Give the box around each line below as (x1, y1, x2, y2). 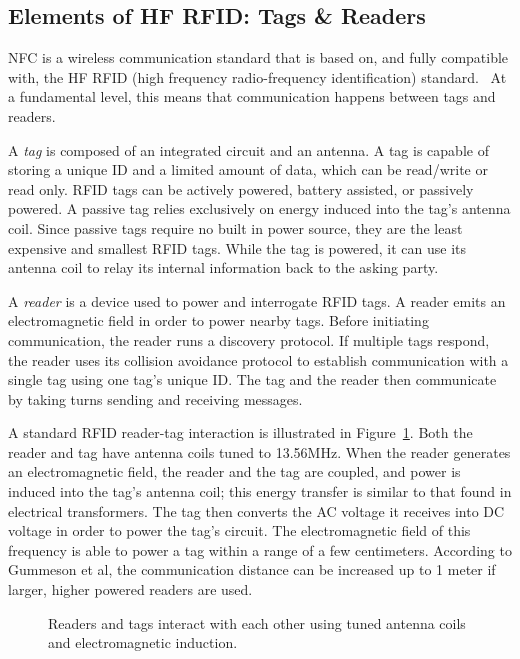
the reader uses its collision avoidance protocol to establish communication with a (8, 349, 509, 370)
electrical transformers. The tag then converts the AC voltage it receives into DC (8, 500, 505, 521)
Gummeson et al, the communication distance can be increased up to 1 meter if (8, 559, 496, 580)
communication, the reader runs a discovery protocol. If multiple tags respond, (8, 329, 490, 350)
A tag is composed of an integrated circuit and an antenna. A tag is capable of (8, 139, 489, 160)
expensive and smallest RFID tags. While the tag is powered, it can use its (8, 237, 467, 258)
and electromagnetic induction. (48, 632, 238, 653)
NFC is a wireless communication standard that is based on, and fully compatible (8, 47, 509, 68)
